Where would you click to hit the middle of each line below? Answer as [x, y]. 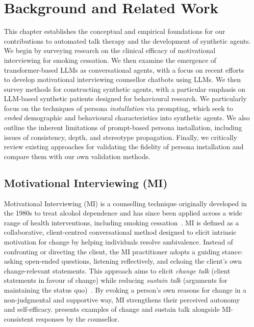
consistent [19, 318]
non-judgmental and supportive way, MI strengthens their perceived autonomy [122, 299]
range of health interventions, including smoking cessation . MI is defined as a [121, 222]
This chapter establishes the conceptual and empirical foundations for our [115, 31]
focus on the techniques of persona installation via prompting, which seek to [119, 108]
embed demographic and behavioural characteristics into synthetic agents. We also [127, 118]
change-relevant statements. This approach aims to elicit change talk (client [117, 270]
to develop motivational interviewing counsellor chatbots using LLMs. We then [123, 79]
